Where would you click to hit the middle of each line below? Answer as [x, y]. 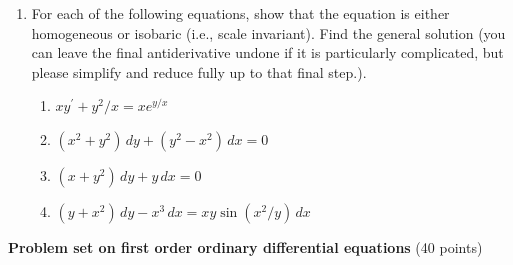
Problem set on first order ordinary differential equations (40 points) [245, 246]
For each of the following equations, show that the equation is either [240, 13]
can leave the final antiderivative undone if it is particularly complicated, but [267, 52]
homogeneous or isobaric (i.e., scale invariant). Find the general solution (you [268, 32]
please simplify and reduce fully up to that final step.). [199, 71]
